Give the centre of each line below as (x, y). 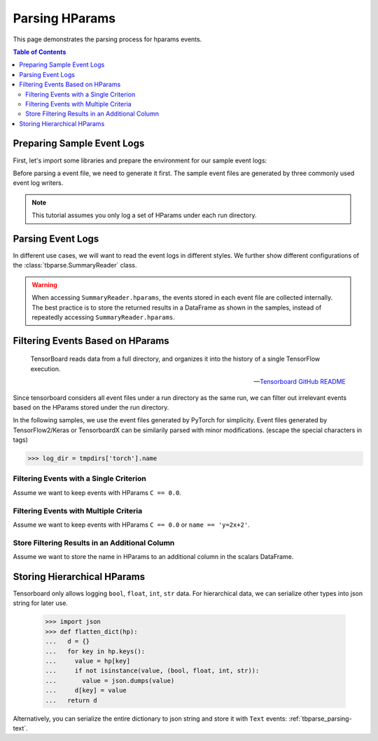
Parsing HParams (64, 18)
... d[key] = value (86, 691)
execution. (45, 368)
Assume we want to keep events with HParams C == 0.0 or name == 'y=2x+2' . (131, 525)
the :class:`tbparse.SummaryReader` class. (75, 265)
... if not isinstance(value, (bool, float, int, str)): (152, 671)
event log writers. (38, 183)
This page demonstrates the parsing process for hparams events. (107, 39)
